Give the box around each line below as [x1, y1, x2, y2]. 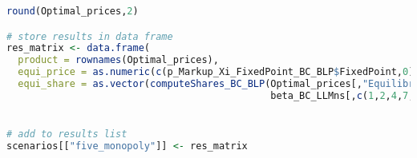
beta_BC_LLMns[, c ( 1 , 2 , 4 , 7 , [270, 89, 415, 101]
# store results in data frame [6, 30, 173, 42]
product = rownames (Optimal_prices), [18, 54, 219, 66]
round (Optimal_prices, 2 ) [6, 6, 139, 17]
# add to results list [6, 128, 128, 140]
